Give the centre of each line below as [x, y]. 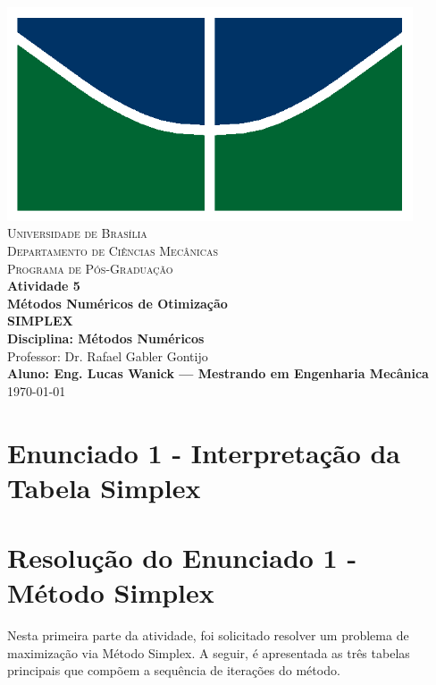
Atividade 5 [44, 286]
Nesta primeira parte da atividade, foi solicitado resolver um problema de [208, 635]
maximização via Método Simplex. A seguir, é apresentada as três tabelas [209, 652]
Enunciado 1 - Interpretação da [204, 452]
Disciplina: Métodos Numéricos [106, 338]
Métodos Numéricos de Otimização [117, 303]
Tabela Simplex [104, 487]
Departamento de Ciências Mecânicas [113, 251]
